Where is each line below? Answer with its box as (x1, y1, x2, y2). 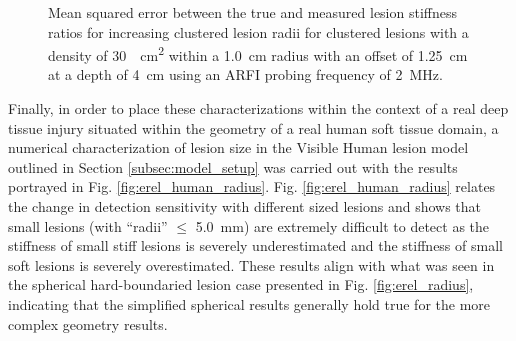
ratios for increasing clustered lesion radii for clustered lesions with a (48, 21, 469, 42)
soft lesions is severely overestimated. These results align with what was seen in (8, 254, 495, 275)
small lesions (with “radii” (8, 215, 168, 236)
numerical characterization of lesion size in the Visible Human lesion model (8, 137, 469, 158)
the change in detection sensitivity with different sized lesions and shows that (8, 196, 482, 216)
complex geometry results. (8, 313, 168, 334)
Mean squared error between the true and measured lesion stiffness (48, 2, 457, 22)
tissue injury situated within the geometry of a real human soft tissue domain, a (8, 117, 499, 138)
